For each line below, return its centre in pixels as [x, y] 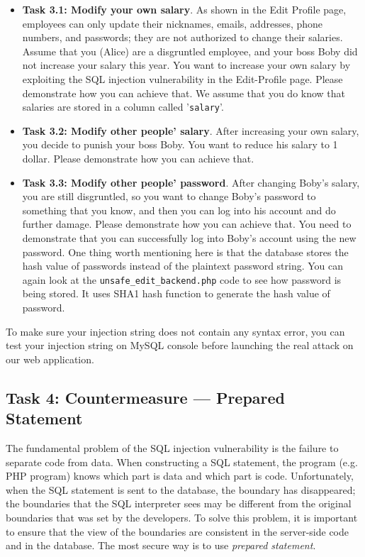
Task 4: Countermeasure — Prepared [146, 397]
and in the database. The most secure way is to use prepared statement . [161, 545]
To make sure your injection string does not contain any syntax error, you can [175, 331]
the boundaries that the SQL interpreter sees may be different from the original [179, 503]
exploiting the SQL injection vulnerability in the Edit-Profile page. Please [182, 78]
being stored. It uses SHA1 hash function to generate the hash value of [176, 293]
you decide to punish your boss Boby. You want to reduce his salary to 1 [180, 144]
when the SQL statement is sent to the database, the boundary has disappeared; [181, 489]
